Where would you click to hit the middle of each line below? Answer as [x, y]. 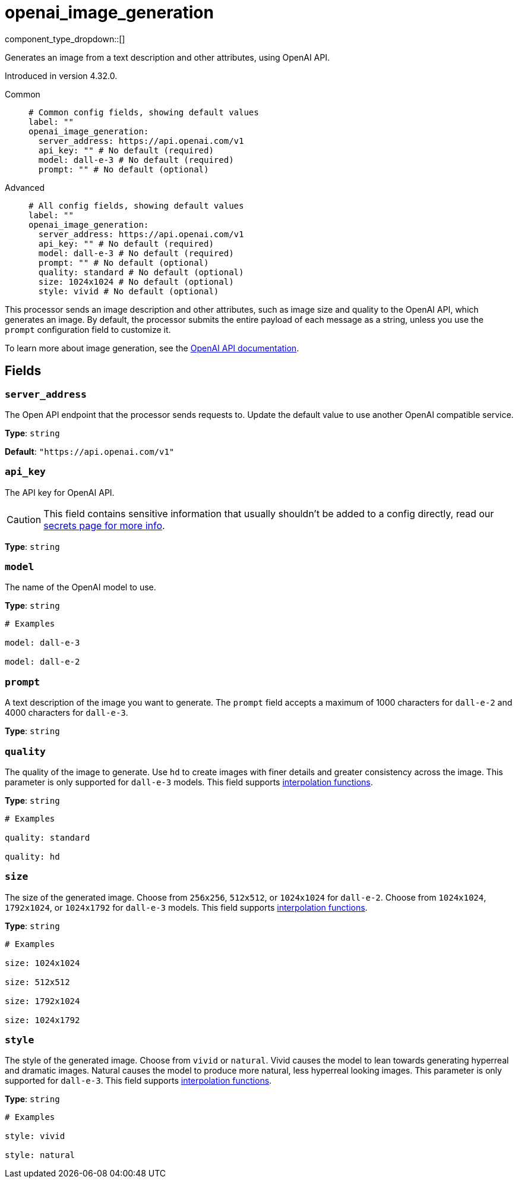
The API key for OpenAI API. [60, 492]
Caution [24, 519]
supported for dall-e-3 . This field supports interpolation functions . [138, 1081]
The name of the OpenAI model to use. [80, 587]
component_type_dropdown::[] [65, 39]
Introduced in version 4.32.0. [61, 75]
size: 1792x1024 [42, 1001]
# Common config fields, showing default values [144, 112]
